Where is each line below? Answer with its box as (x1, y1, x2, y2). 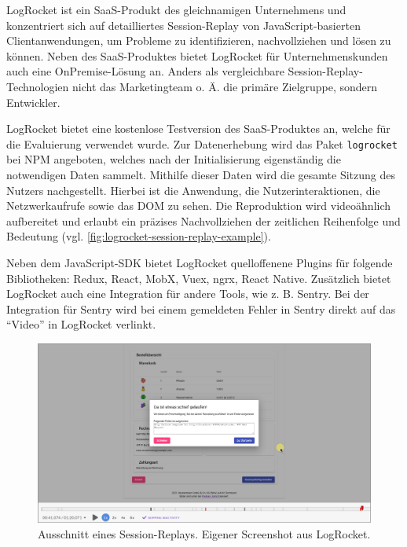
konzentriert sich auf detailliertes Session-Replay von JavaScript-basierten (6, 17, 361, 33)
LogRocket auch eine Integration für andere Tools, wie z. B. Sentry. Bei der (6, 285, 369, 302)
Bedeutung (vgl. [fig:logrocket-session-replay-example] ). (6, 228, 271, 244)
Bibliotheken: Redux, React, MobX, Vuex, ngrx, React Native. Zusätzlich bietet (6, 270, 391, 286)
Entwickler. (6, 94, 60, 110)
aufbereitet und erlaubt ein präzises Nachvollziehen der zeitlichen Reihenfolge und (6, 212, 401, 229)
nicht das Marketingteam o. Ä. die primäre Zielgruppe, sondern (71, 78, 378, 94)
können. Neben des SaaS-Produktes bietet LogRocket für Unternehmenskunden (6, 47, 388, 64)
